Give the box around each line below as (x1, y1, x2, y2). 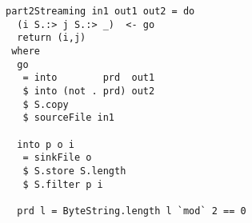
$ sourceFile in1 (22, 112, 115, 124)
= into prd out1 (22, 72, 155, 84)
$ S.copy (22, 98, 69, 110)
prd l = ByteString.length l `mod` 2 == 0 (17, 205, 246, 217)
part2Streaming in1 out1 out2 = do (6, 6, 195, 17)
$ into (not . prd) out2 (22, 85, 155, 97)
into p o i (17, 138, 74, 150)
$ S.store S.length (22, 165, 126, 177)
